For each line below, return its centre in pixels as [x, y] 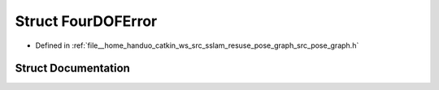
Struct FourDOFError [86, 21]
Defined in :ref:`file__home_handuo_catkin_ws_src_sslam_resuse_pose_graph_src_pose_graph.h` [197, 45]
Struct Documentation [72, 69]
